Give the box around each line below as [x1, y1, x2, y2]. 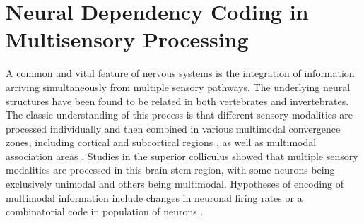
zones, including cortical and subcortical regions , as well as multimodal [6, 135, 317, 150]
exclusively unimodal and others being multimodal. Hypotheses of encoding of [6, 176, 344, 191]
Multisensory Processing [6, 25, 249, 54]
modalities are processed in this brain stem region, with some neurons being [6, 162, 335, 177]
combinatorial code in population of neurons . [6, 204, 204, 219]
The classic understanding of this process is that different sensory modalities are [6, 107, 353, 122]
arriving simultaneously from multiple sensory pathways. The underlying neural [6, 79, 351, 94]
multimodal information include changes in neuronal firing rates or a [6, 190, 303, 205]
